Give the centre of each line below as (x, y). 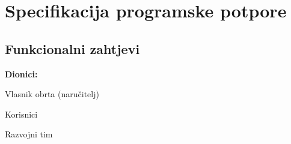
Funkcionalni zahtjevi (72, 48)
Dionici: (21, 73)
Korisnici (21, 114)
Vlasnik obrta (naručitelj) (52, 94)
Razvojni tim (29, 134)
